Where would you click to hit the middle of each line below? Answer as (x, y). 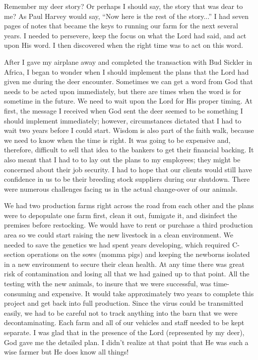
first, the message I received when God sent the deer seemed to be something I (124, 110)
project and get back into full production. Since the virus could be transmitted (124, 303)
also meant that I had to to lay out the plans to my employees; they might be (122, 159)
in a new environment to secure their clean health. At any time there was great (124, 264)
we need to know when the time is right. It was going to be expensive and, (117, 140)
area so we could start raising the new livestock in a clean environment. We (119, 235)
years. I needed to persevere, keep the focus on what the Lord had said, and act (125, 35)
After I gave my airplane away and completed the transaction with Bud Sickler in (128, 61)
